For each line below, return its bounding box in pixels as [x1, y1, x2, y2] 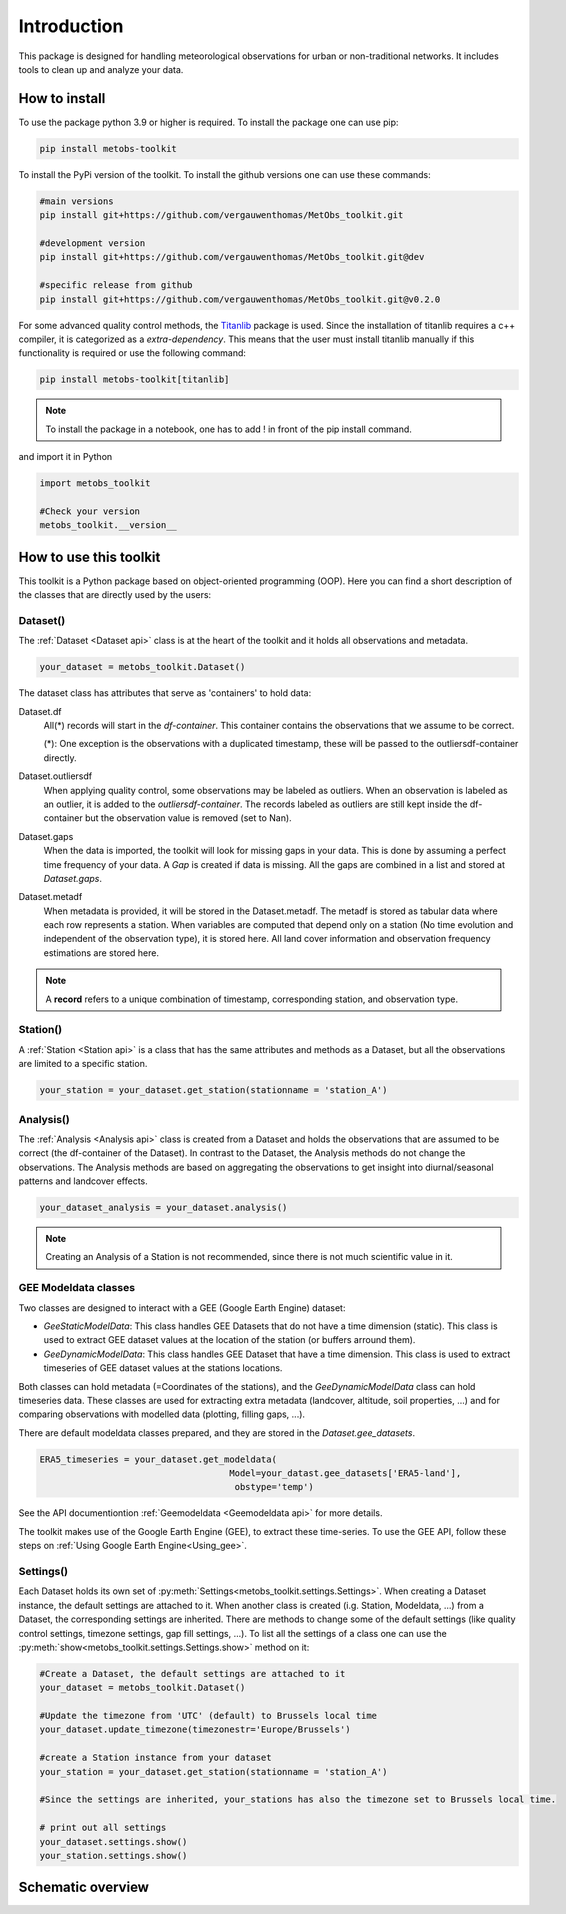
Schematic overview [18, 1879, 150, 1896]
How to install [18, 90, 106, 107]
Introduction [18, 15, 124, 37]
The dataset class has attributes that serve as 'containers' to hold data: [18, 687, 312, 699]
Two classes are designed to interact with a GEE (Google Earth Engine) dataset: [18, 1301, 346, 1314]
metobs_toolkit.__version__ [39, 520, 177, 531]
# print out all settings [39, 1822, 167, 1834]
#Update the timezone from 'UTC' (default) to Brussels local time [39, 1710, 378, 1722]
